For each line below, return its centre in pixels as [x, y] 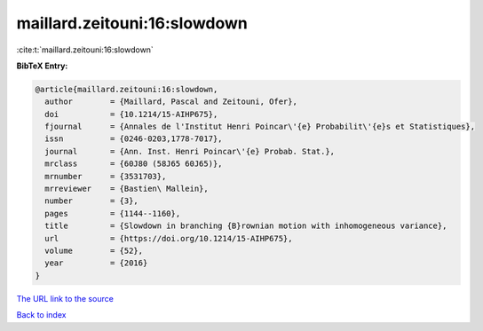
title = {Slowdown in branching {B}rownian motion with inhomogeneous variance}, [246, 226]
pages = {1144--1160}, [113, 213]
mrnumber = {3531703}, [106, 176]
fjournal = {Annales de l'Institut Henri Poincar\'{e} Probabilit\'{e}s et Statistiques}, [260, 127]
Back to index [41, 315]
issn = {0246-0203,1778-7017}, [134, 139]
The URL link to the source [65, 298]
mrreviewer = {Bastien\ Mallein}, [127, 189]
